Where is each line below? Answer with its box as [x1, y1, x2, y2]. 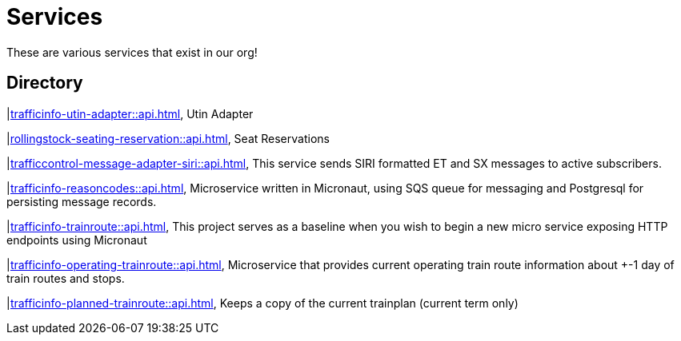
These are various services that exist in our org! [6, 45, 258, 59]
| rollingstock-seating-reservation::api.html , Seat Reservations [6, 131, 330, 145]
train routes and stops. [6, 271, 125, 285]
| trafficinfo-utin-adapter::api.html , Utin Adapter [6, 106, 254, 121]
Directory [6, 73, 83, 93]
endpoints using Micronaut [6, 232, 147, 247]
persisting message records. [6, 194, 157, 208]
